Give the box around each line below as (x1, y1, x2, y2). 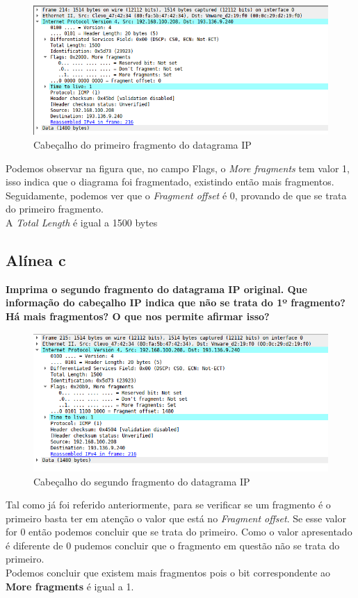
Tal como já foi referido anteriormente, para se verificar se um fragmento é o (6, 497, 331, 512)
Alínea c (6, 249, 66, 270)
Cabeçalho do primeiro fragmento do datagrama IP (33, 138, 252, 152)
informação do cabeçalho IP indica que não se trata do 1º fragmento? (6, 295, 345, 310)
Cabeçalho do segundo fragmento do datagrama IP (33, 474, 250, 488)
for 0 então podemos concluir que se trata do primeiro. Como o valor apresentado (6, 524, 352, 539)
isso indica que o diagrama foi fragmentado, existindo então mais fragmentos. (6, 174, 334, 189)
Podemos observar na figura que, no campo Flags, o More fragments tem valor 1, (6, 160, 350, 175)
